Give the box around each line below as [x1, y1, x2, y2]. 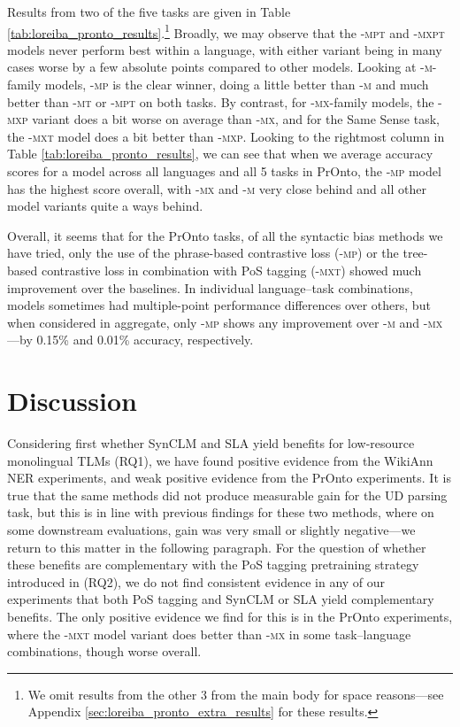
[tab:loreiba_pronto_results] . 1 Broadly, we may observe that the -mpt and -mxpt [7, 20, 445, 42]
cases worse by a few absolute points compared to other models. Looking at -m [7, 58, 433, 76]
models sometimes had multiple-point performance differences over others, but [7, 296, 431, 314]
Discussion [7, 383, 137, 419]
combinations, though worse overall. [7, 642, 202, 661]
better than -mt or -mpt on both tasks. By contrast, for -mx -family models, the [7, 92, 434, 111]
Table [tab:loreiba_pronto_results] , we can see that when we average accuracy [7, 144, 433, 163]
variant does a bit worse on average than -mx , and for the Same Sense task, [32, 110, 440, 128]
